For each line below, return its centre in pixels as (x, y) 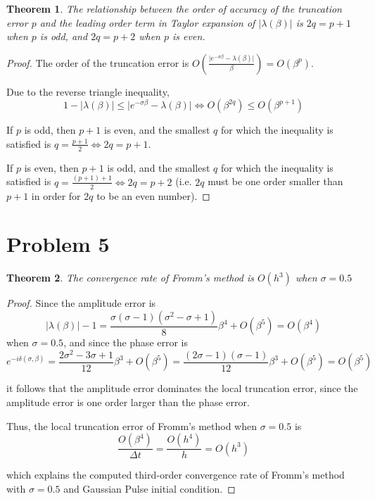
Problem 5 (58, 244)
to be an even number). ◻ (153, 195)
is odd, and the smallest (159, 167)
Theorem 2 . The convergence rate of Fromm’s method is (130, 278)
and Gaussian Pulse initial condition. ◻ (150, 488)
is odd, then (50, 130)
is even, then (51, 167)
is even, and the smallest (157, 130)
